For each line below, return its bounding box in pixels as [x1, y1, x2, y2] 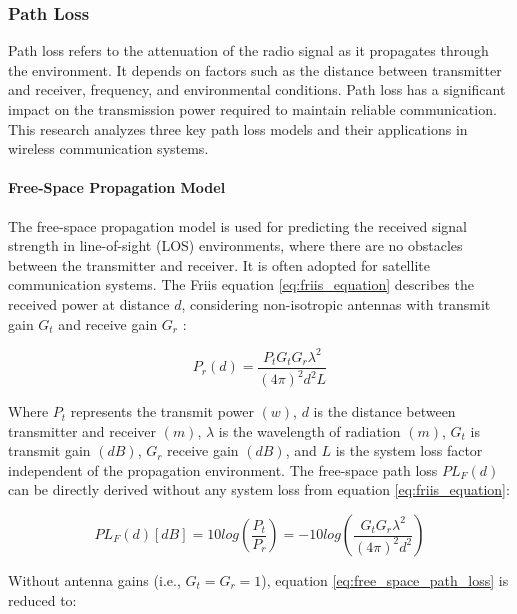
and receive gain [58, 313, 158, 334]
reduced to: [8, 589, 77, 610]
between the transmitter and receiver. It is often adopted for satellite [8, 254, 430, 275]
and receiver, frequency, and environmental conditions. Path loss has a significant [8, 79, 506, 100]
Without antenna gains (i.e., [8, 570, 181, 591]
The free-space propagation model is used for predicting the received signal [8, 215, 467, 236]
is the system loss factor [335, 440, 483, 461]
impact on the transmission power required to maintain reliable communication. [8, 99, 497, 119]
